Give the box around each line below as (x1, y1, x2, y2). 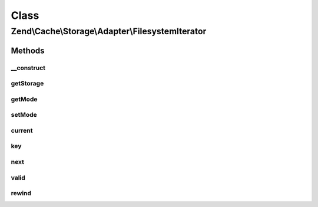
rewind (11, 189, 32, 198)
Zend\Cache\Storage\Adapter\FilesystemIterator (11, 26, 207, 37)
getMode (11, 95, 38, 103)
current (11, 126, 33, 134)
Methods (11, 45, 45, 55)
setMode (11, 111, 38, 119)
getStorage (11, 80, 44, 88)
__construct (11, 64, 46, 72)
